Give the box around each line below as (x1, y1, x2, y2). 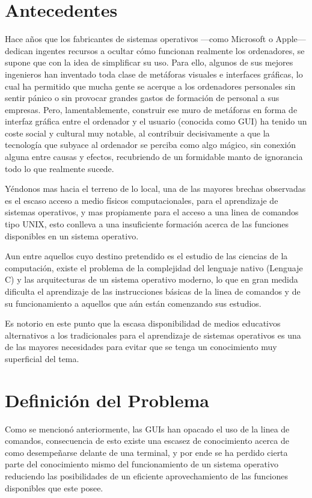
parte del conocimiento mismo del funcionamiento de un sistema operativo (5, 458, 278, 470)
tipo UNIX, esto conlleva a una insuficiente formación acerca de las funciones (5, 218, 289, 230)
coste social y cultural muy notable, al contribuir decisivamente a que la (5, 126, 270, 139)
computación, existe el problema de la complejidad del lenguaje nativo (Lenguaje (5, 261, 303, 274)
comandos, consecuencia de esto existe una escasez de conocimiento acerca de (5, 434, 289, 447)
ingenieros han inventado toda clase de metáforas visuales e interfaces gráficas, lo (5, 67, 303, 80)
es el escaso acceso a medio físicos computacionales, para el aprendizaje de (5, 194, 278, 206)
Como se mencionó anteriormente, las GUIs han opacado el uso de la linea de (5, 422, 290, 435)
